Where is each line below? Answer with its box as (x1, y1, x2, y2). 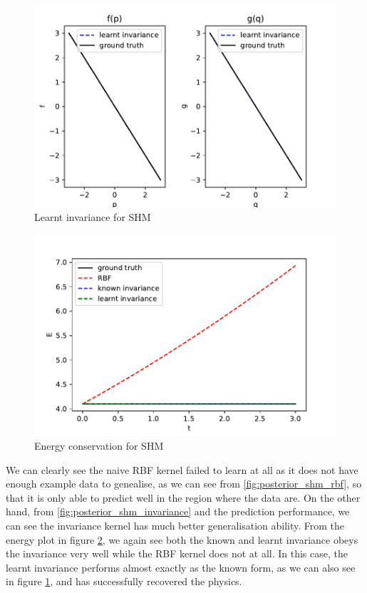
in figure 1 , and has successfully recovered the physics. (6, 574, 242, 589)
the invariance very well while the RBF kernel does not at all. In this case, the (6, 546, 348, 561)
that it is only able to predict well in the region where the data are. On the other (6, 490, 361, 505)
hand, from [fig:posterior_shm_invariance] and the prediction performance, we (6, 504, 350, 519)
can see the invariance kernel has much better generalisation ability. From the (6, 518, 345, 533)
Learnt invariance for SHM (34, 210, 151, 225)
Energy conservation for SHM (34, 438, 164, 453)
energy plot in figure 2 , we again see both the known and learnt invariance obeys (6, 532, 358, 547)
